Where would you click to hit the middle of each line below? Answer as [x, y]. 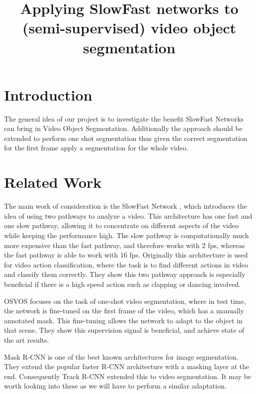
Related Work [53, 182]
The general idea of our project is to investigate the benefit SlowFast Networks [124, 118]
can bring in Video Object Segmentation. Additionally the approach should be [123, 128]
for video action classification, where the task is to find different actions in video [126, 264]
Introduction [48, 94]
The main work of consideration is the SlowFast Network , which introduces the [126, 206]
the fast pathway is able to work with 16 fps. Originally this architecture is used [126, 255]
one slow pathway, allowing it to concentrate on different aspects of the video [121, 225]
